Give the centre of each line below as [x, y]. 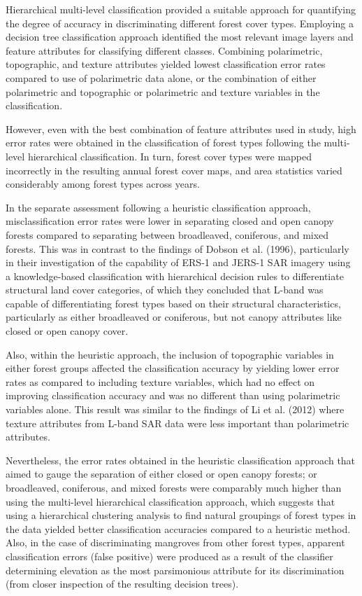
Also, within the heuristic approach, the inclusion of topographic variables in [170, 354]
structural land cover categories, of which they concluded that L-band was [165, 290]
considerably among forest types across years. [103, 184]
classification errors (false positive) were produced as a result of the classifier [169, 556]
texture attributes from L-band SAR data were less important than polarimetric [178, 423]
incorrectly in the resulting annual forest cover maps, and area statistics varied [174, 170]
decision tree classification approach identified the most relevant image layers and [180, 37]
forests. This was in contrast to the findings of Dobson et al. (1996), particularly [178, 248]
